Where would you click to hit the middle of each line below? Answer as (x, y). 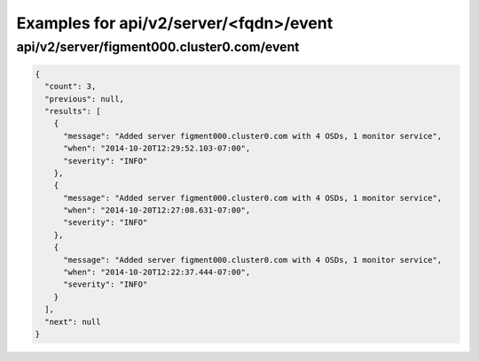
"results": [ (73, 111)
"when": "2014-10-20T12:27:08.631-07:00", (157, 211)
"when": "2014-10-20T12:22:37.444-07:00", (157, 273)
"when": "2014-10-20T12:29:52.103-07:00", (157, 149)
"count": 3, (71, 87)
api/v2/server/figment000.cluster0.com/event (158, 47)
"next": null (73, 322)
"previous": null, (84, 99)
